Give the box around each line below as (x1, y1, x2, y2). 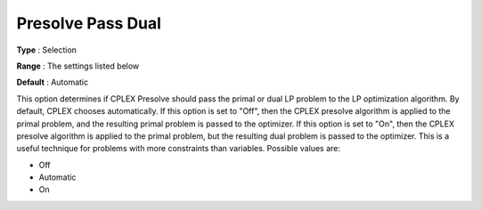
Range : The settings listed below (16, 61, 140, 71)
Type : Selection (16, 44, 77, 55)
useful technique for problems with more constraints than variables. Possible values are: (16, 143, 340, 154)
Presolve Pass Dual (16, 13, 162, 33)
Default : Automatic (16, 77, 89, 88)
